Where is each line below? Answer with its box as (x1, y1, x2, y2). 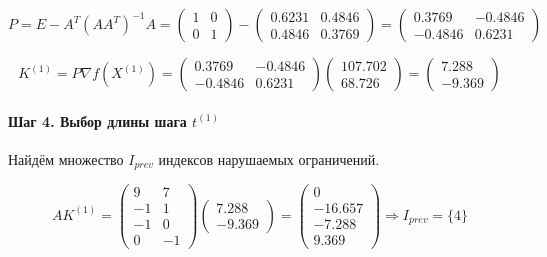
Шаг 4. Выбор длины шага (8, 110, 187, 131)
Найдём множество (8, 148, 124, 169)
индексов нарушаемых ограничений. (158, 148, 380, 169)
